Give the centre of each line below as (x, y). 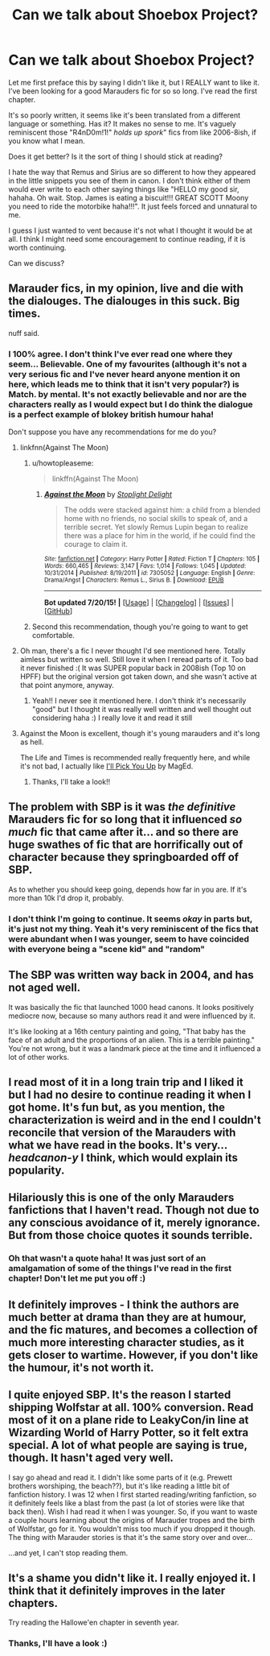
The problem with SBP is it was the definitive (122, 807)
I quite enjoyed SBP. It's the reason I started (120, 1395)
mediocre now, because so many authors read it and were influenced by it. (132, 1016)
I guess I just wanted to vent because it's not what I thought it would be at (131, 230)
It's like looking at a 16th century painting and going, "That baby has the (127, 1031)
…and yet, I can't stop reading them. (68, 1553)
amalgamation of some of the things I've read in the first (120, 1269)
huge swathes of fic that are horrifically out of (126, 845)
